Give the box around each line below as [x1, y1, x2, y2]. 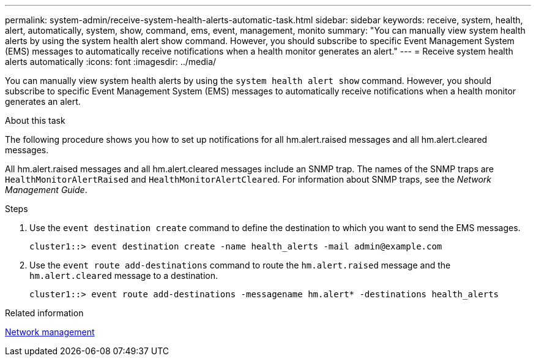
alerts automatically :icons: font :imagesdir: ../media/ [5, 56, 217, 67]
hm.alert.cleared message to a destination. [29, 270, 218, 281]
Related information [5, 308, 84, 318]
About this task [5, 115, 65, 126]
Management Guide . [5, 184, 87, 195]
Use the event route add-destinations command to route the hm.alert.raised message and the [29, 260, 451, 270]
